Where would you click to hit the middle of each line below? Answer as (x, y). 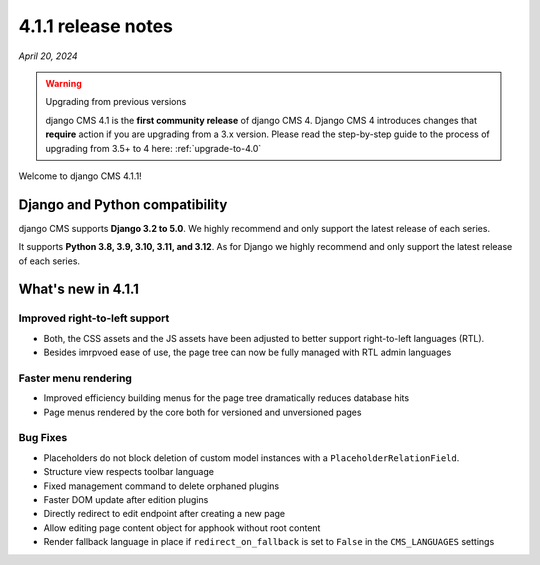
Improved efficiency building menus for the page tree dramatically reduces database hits (226, 398)
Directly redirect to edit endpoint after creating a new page (164, 514)
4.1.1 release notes (96, 26)
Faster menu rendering (75, 378)
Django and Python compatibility (123, 204)
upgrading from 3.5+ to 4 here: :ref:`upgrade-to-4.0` (153, 148)
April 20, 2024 (48, 56)
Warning (63, 83)
